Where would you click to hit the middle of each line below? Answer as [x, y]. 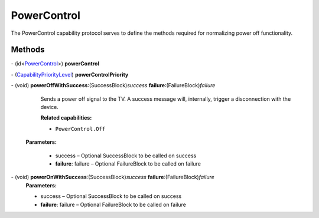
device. [49, 107]
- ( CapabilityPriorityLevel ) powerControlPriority [70, 74]
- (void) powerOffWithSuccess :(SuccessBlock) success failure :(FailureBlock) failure [113, 85]
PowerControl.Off [80, 129]
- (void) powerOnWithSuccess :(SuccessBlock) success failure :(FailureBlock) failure [113, 177]
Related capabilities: [66, 118]
